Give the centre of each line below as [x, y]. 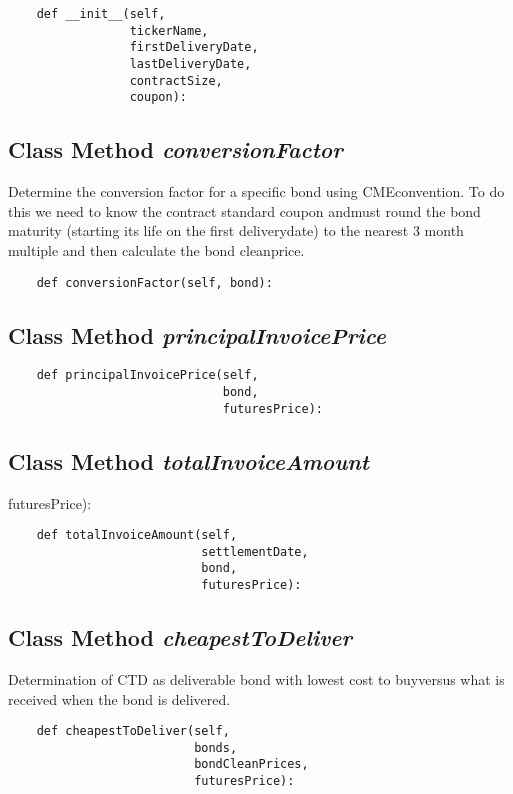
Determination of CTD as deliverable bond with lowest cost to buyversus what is [256, 678]
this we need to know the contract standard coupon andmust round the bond [244, 210]
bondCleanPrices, [251, 764]
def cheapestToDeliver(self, [133, 731]
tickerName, [169, 30]
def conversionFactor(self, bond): [154, 282]
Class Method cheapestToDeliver [180, 637]
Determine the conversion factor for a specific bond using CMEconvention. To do [256, 191]
